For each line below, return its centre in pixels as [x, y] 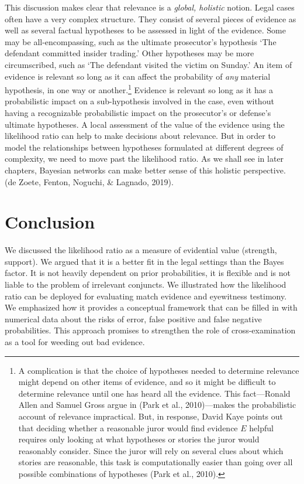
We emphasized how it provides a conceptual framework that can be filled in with [151, 307]
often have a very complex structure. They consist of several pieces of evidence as [151, 18]
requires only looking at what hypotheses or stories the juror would [139, 439]
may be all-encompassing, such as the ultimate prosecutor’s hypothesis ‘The [141, 41]
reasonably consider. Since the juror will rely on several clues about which [151, 450]
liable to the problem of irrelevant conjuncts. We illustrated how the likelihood [146, 284]
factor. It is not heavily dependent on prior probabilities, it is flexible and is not [148, 273]
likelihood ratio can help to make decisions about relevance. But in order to [140, 136]
